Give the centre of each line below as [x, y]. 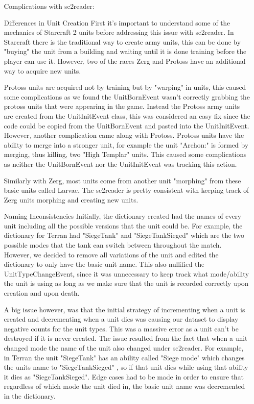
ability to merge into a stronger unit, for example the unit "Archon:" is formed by [126, 144]
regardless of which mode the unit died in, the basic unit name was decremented [125, 386]
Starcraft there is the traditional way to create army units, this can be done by [122, 41]
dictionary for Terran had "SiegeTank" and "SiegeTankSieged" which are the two [124, 235]
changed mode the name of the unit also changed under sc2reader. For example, [124, 348]
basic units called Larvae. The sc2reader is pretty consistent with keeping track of [127, 190]
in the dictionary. [30, 395]
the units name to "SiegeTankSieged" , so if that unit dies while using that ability [126, 367]
